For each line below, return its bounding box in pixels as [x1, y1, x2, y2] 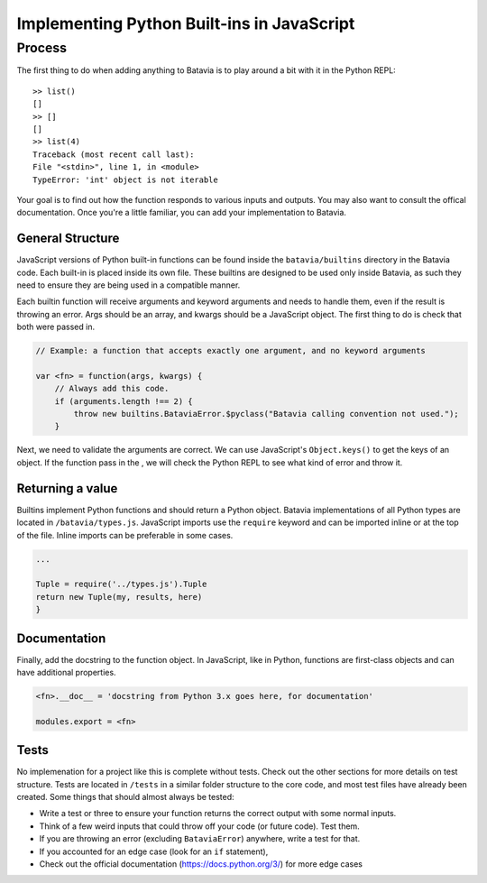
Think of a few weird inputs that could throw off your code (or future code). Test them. [39, 821, 360, 832]
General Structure [16, 231, 120, 246]
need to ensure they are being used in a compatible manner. [16, 280, 241, 290]
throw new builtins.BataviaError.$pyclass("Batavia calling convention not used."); [73, 409, 459, 419]
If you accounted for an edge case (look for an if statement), [39, 846, 269, 857]
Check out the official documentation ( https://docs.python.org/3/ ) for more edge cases [39, 858, 363, 869]
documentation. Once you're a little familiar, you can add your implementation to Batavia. [16, 207, 347, 218]
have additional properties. [16, 667, 116, 677]
